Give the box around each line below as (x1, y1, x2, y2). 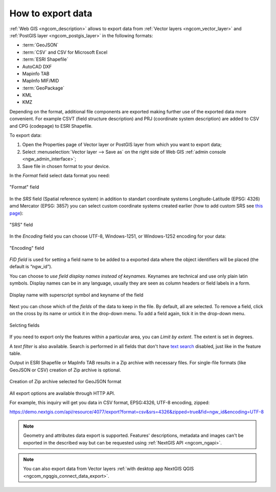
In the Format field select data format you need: (9, 172, 110, 178)
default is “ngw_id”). (9, 264, 53, 270)
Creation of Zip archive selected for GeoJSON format (9, 379, 122, 385)
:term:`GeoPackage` (22, 85, 65, 91)
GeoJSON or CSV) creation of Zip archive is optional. (9, 367, 121, 373)
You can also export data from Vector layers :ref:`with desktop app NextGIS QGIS (23, 465, 194, 472)
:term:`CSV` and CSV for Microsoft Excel (22, 49, 107, 55)
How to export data (9, 8, 93, 19)
